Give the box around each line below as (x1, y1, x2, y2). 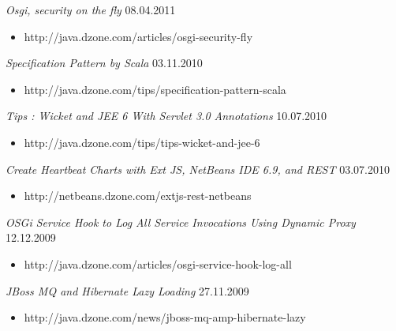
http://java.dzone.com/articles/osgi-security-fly (24, 28, 253, 44)
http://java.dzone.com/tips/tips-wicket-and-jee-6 (24, 134, 260, 150)
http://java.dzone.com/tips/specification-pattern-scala (24, 81, 286, 97)
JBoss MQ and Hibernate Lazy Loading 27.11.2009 (6, 282, 249, 299)
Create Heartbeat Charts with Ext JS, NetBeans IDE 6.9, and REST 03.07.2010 (6, 160, 390, 177)
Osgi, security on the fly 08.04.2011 (6, 2, 176, 17)
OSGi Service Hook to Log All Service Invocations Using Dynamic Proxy (6, 213, 356, 230)
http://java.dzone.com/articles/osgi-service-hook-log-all (24, 255, 292, 272)
